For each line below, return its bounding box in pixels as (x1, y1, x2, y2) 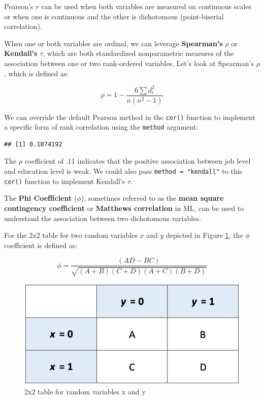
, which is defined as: (4, 68, 69, 78)
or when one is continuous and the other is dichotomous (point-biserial (4, 11, 224, 21)
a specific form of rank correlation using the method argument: (4, 121, 199, 132)
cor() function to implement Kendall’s (4, 175, 125, 186)
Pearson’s (4, 1, 34, 11)
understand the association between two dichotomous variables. (4, 212, 201, 223)
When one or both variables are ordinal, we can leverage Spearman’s (4, 38, 223, 48)
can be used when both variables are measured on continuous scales (41, 1, 252, 11)
